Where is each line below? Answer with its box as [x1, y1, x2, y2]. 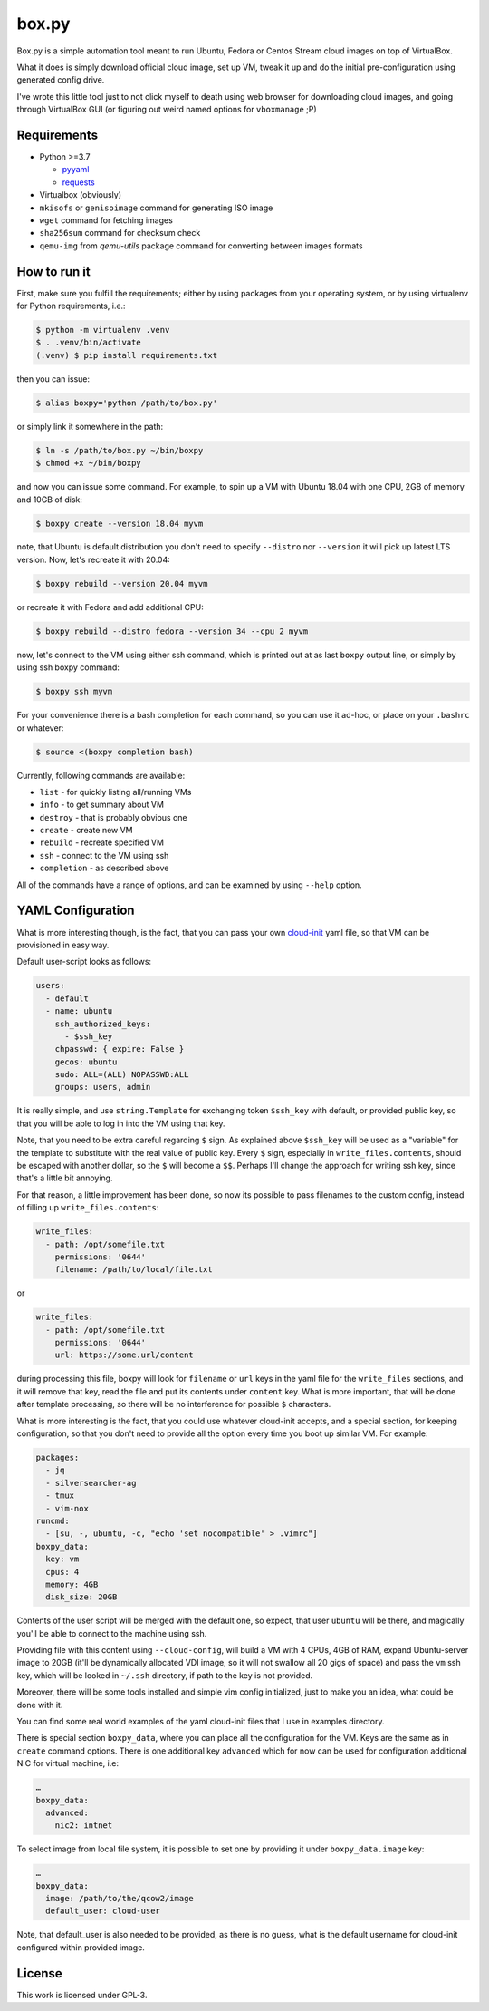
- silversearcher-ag [45, 1478, 137, 1488]
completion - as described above [39, 862, 169, 874]
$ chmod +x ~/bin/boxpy [35, 458, 142, 469]
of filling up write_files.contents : [16, 1202, 159, 1213]
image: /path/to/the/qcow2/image [45, 1893, 194, 1904]
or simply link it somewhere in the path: [16, 421, 164, 432]
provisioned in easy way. [16, 939, 110, 950]
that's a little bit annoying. [16, 1172, 113, 1183]
